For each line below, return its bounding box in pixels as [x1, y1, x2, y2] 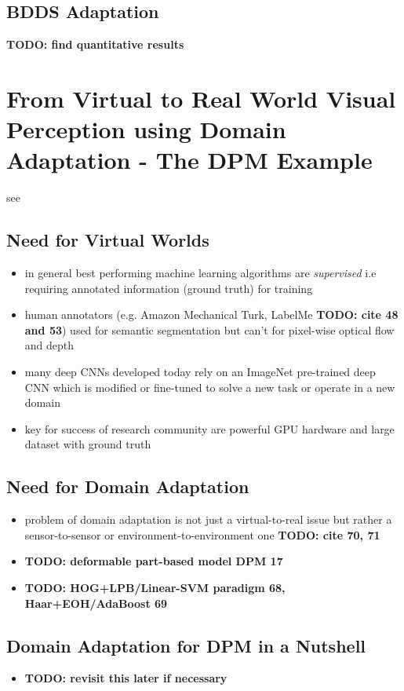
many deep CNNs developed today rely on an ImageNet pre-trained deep [24, 364, 376, 380]
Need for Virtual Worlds [6, 228, 209, 252]
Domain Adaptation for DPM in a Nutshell [6, 633, 366, 657]
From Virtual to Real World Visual [6, 82, 396, 114]
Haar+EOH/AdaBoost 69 [24, 594, 168, 611]
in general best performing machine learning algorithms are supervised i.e [24, 265, 377, 281]
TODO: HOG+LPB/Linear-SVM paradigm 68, [24, 579, 286, 596]
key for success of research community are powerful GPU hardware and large [24, 420, 395, 437]
